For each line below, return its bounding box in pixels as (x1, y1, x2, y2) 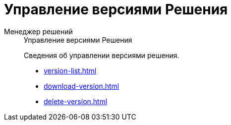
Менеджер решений (4, 27, 73, 36)
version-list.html (44, 66, 97, 75)
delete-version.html (44, 97, 108, 106)
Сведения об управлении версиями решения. (24, 51, 179, 60)
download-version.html (44, 81, 119, 90)
